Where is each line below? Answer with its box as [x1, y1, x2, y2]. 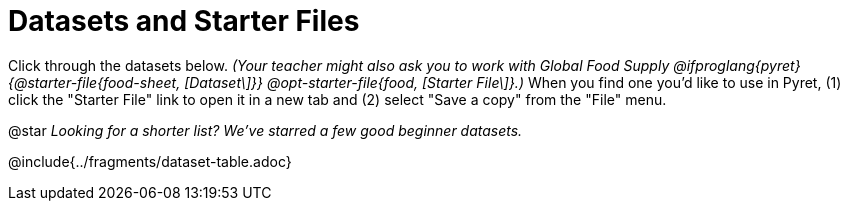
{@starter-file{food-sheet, [8, 73, 181, 91]
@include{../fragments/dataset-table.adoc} [8, 152, 292, 170]
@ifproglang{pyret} [673, 56, 801, 74]
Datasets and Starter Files [8, 4, 360, 38]
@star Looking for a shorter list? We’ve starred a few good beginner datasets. [8, 121, 523, 139]
